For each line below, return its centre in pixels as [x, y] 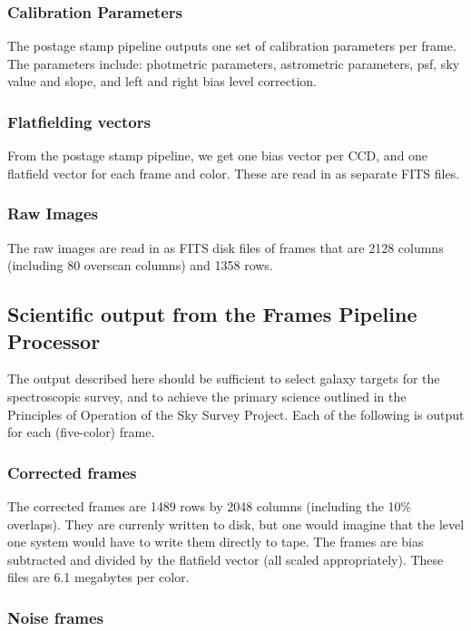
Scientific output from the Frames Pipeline [212, 314]
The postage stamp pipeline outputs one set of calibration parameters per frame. [232, 46]
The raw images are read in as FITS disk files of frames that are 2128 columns [226, 247]
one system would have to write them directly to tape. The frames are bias [216, 542]
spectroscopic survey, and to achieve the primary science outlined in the [207, 396]
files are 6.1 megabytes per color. [98, 577]
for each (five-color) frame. [81, 432]
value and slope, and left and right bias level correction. [162, 81]
